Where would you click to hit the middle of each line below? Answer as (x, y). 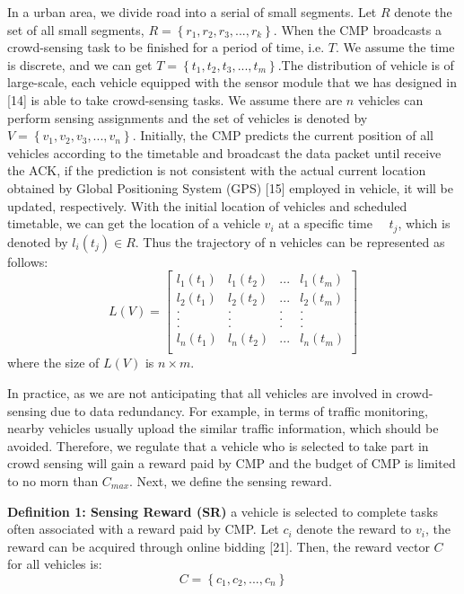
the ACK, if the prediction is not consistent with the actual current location (217, 170)
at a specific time (325, 223)
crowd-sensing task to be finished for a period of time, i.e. (166, 47)
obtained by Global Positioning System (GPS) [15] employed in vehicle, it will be (230, 187)
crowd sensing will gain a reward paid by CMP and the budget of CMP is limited (232, 463)
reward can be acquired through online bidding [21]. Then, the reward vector (219, 546)
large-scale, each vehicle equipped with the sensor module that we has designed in (232, 82)
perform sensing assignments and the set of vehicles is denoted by (188, 117)
